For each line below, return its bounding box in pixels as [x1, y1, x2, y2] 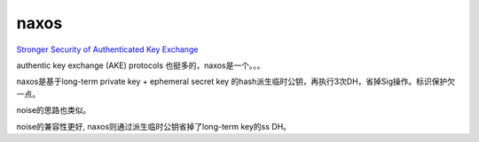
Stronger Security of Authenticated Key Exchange [16, 44, 199, 55]
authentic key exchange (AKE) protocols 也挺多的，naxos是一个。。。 [16, 60, 265, 71]
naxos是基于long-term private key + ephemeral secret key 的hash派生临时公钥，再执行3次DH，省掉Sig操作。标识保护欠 [16, 76, 456, 87]
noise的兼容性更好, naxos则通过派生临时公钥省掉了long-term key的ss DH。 [16, 121, 292, 131]
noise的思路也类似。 [16, 105, 91, 116]
